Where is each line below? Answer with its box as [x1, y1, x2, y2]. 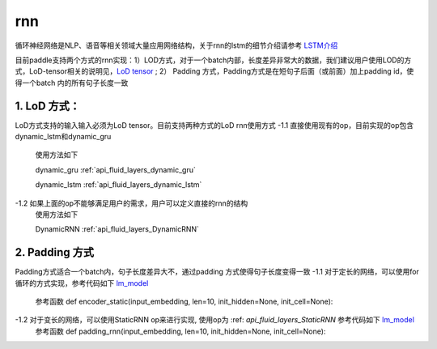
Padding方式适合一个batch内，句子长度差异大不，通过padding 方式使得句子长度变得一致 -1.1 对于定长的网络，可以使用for [15, 267, 420, 277]
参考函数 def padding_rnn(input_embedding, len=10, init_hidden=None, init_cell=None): [35, 326, 326, 336]
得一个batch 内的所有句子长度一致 [15, 78, 129, 87]
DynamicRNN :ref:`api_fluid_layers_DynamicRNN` [35, 224, 200, 234]
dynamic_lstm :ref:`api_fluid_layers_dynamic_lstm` [35, 180, 202, 189]
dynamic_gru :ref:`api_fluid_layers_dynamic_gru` [35, 164, 196, 174]
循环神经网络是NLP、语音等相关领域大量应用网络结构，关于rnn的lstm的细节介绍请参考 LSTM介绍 [15, 40, 338, 50]
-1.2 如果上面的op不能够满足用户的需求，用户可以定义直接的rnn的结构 [15, 198, 248, 208]
